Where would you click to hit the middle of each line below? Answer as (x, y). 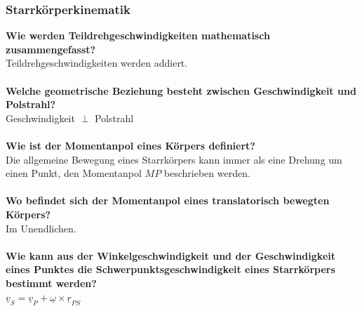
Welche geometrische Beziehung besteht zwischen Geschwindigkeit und (181, 90)
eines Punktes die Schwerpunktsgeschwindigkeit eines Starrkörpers (170, 269)
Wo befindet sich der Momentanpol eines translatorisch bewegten (168, 200)
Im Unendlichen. (41, 228)
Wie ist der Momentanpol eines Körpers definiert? (130, 145)
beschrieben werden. (207, 173)
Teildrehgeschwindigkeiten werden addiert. (97, 63)
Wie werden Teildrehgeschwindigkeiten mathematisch (138, 35)
